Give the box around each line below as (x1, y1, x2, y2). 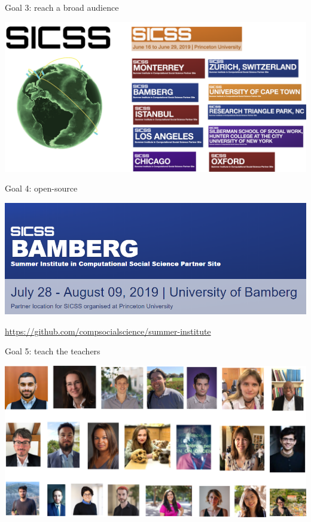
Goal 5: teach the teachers (5, 345, 100, 357)
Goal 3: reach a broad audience (5, 1, 119, 13)
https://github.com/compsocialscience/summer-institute (5, 324, 211, 337)
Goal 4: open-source (5, 182, 78, 195)
